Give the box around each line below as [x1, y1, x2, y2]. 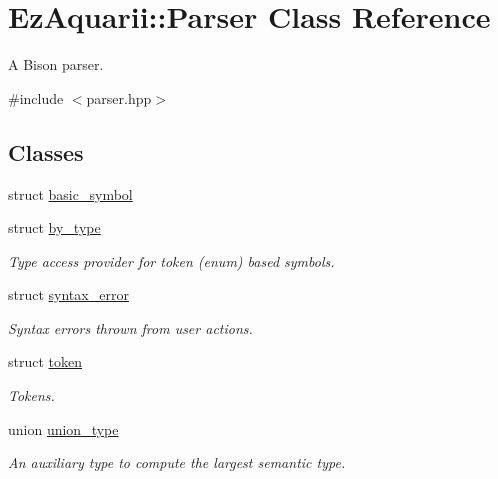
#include [8, 87, 64, 108]
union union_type [8, 418, 119, 439]
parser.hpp [86, 87, 152, 108]
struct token [8, 351, 83, 372]
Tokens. [8, 385, 55, 406]
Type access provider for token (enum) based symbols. [8, 250, 335, 271]
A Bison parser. [8, 54, 104, 75]
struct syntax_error [8, 284, 129, 305]
